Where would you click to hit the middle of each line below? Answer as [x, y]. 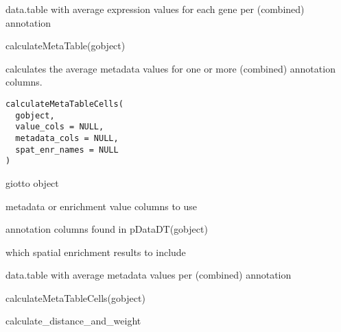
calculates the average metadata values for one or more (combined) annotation [170, 68]
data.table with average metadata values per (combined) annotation [149, 275]
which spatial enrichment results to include [96, 252]
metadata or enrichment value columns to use [102, 206]
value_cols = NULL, [60, 127]
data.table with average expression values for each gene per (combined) [155, 9]
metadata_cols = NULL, [67, 138]
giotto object [32, 182]
